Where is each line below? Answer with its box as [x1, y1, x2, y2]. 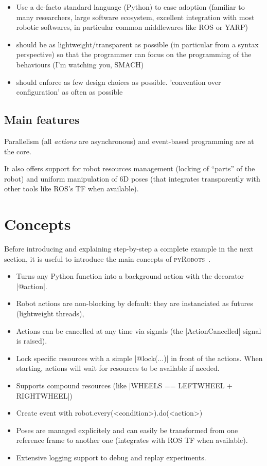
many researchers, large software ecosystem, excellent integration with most [16, 11, 255, 22]
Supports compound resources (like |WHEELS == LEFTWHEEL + [16, 380, 233, 390]
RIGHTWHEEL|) [16, 390, 73, 401]
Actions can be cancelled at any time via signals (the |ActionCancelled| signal [16, 325, 261, 336]
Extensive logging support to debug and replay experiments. [16, 452, 206, 462]
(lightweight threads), [16, 308, 84, 319]
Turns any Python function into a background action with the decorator [16, 271, 244, 281]
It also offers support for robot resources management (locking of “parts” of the [4, 163, 255, 174]
